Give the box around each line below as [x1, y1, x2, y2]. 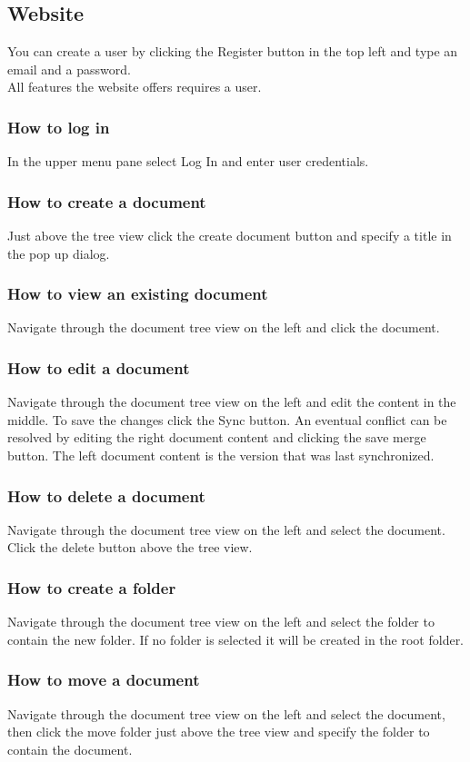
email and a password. [7, 59, 131, 78]
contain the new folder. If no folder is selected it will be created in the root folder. [7, 629, 465, 648]
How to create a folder [7, 576, 176, 599]
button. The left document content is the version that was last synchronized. [7, 446, 435, 465]
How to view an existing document [7, 282, 268, 305]
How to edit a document [7, 356, 190, 379]
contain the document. [7, 739, 133, 758]
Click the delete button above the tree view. [7, 538, 253, 557]
